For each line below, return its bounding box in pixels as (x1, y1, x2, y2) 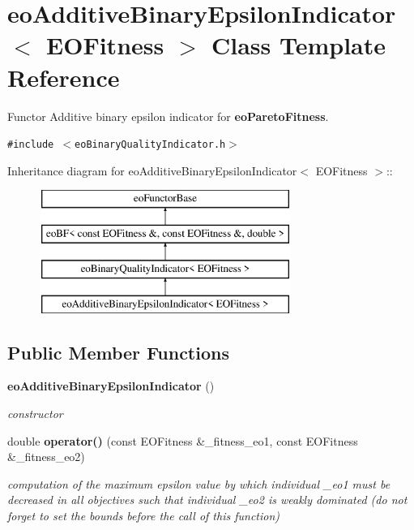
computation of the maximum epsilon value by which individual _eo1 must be (7, 475, 391, 492)
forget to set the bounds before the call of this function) (7, 506, 280, 524)
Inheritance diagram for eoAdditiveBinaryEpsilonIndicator (7, 162, 297, 179)
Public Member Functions (7, 339, 229, 364)
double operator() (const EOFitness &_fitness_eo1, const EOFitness (7, 432, 358, 449)
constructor (7, 404, 63, 421)
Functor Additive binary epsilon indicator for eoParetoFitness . (7, 107, 329, 124)
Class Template (211, 28, 386, 62)
